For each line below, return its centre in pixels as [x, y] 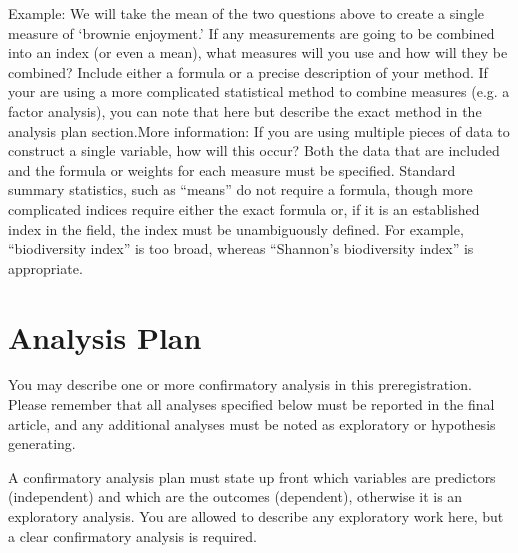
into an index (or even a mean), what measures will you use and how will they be [258, 52]
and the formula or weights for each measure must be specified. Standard [232, 169]
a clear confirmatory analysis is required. [132, 535]
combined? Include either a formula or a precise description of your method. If [248, 71]
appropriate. [45, 267]
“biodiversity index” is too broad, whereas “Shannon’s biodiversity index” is [241, 248]
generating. [42, 443]
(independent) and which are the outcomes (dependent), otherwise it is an [235, 496]
